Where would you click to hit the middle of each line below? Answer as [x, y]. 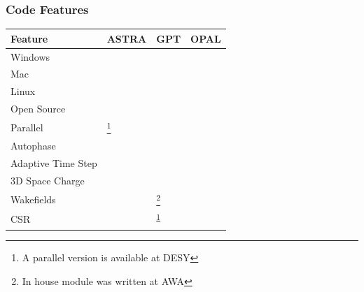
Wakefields [33, 199]
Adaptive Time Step [54, 163]
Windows [30, 56]
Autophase [33, 146]
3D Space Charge [48, 181]
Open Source [38, 109]
